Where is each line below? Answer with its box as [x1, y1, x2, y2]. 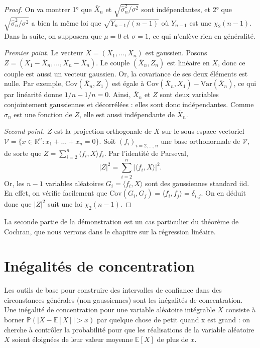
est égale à [112, 78, 145, 89]
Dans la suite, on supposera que [4, 30, 102, 41]
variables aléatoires [45, 178, 104, 188]
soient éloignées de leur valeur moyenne [12, 334, 133, 344]
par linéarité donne [4, 89, 62, 100]
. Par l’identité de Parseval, [104, 147, 188, 158]
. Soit [99, 135, 116, 146]
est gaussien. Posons [145, 47, 207, 58]
